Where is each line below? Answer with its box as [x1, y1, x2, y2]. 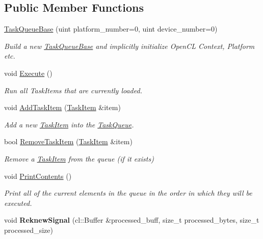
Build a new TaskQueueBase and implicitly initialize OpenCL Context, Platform [4, 40, 255, 51]
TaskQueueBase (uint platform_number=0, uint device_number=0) [4, 23, 218, 34]
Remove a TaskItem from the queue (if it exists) [4, 153, 154, 164]
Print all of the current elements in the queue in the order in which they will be [4, 188, 252, 198]
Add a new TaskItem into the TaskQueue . [4, 119, 134, 129]
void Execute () [4, 67, 52, 78]
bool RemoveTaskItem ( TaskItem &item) [4, 136, 133, 147]
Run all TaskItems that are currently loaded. [4, 85, 142, 95]
